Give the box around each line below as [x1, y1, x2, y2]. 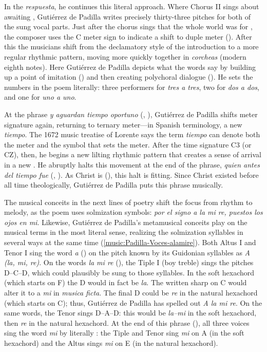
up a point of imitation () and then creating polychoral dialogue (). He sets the [4, 71, 253, 82]
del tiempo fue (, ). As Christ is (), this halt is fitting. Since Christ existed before [4, 169, 259, 180]
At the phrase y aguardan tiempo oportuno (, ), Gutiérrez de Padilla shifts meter [4, 108, 258, 119]
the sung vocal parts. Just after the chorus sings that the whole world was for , [4, 21, 253, 32]
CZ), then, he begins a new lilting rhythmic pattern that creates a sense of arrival [4, 149, 261, 160]
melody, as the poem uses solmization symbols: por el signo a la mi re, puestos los [4, 207, 263, 217]
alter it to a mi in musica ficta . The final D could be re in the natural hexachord [4, 287, 258, 298]
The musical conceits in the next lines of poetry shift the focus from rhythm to [4, 196, 253, 207]
